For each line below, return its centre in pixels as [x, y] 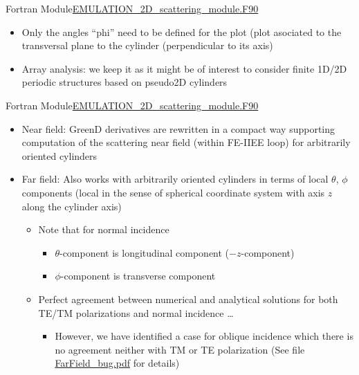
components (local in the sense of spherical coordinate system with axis [173, 192]
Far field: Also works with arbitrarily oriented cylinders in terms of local [175, 179]
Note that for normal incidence [104, 229]
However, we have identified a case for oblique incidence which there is [204, 336]
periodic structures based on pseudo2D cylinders [125, 82]
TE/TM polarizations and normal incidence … [136, 312]
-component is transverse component [138, 276]
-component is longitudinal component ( [144, 252]
